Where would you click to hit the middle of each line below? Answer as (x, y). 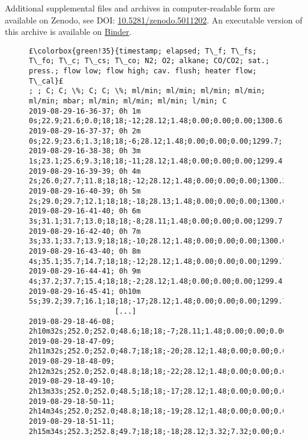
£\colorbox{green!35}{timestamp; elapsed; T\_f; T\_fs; (143, 51)
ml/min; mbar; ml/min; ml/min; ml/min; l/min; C (128, 101)
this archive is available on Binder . (68, 32)
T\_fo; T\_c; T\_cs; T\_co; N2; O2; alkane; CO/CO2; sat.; (149, 61)
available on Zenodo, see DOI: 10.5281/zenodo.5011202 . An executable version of (154, 20)
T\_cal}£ (46, 81)
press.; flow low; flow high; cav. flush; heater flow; (143, 71)
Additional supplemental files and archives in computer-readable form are (140, 8)
